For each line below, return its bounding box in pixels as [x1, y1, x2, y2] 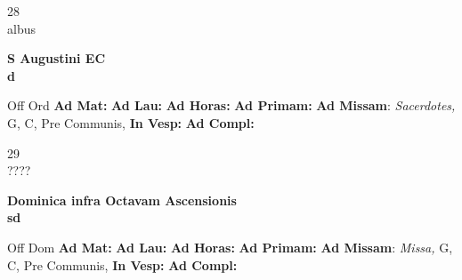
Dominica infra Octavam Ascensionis [7, 190, 237, 209]
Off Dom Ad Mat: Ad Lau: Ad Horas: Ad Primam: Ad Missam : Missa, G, [7, 237, 453, 256]
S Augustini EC [7, 49, 106, 68]
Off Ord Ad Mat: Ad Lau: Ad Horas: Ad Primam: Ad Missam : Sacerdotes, [7, 96, 456, 115]
